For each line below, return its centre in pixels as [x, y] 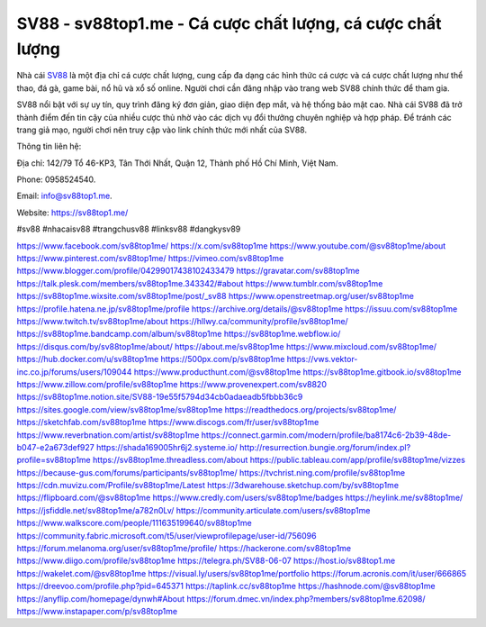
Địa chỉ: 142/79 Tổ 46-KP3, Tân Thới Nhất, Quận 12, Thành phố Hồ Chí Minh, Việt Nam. [177, 163]
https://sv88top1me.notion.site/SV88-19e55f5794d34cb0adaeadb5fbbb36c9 [160, 397]
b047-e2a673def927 [55, 447]
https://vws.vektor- [322, 359]
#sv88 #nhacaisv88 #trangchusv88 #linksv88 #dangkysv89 [129, 229]
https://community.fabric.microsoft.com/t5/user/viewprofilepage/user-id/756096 [166, 535]
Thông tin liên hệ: [49, 146]
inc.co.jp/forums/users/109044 [74, 372]
